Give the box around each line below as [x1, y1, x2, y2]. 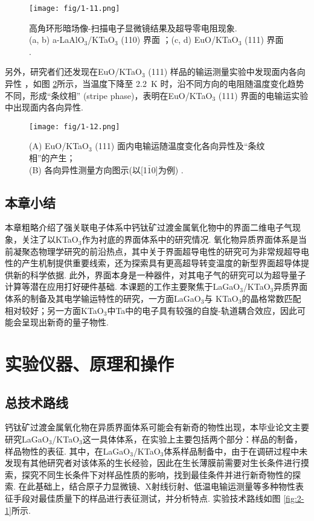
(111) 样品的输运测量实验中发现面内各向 [148, 65, 306, 78]
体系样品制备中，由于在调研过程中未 [164, 444, 308, 457]
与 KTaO [204, 292, 239, 305]
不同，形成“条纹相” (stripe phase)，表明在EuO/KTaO [5, 89, 213, 101]
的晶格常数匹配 [242, 292, 301, 305]
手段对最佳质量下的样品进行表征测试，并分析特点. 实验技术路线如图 [13, 491, 281, 504]
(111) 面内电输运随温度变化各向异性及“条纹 [95, 139, 265, 152]
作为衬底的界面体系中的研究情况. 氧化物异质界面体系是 [82, 233, 298, 246]
